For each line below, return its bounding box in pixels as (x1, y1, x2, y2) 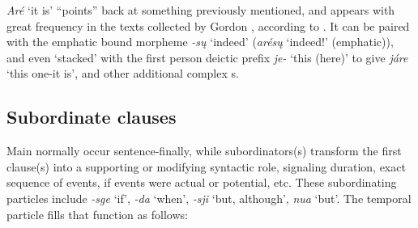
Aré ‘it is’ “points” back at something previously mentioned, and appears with (6, 2, 395, 18)
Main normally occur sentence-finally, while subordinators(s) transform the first (6, 142, 402, 159)
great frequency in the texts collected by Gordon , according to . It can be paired (6, 17, 410, 34)
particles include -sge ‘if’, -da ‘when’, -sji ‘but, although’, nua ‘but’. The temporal (6, 189, 412, 206)
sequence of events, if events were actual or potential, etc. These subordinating (6, 174, 397, 191)
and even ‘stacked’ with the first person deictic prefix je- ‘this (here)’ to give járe (6, 49, 408, 65)
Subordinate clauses (6, 104, 177, 129)
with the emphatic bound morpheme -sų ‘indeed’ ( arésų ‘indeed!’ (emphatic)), (6, 33, 394, 50)
